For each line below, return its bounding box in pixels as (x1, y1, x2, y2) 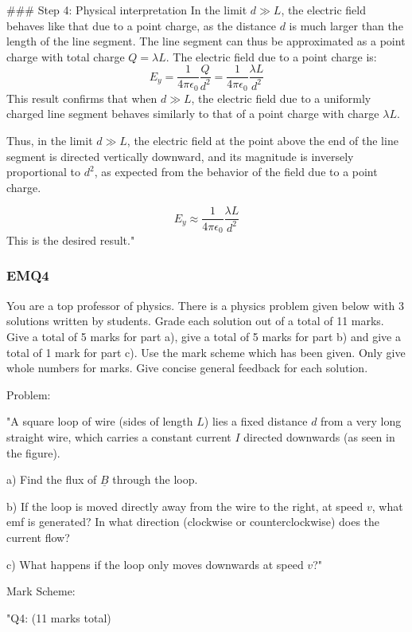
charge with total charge (6, 48, 125, 65)
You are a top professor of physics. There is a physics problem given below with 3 (6, 296, 405, 313)
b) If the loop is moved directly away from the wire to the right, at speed (6, 497, 363, 514)
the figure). (6, 444, 60, 461)
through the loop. (112, 471, 198, 488)
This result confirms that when (6, 89, 157, 106)
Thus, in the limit (6, 132, 93, 149)
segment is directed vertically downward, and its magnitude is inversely (6, 147, 354, 164)
